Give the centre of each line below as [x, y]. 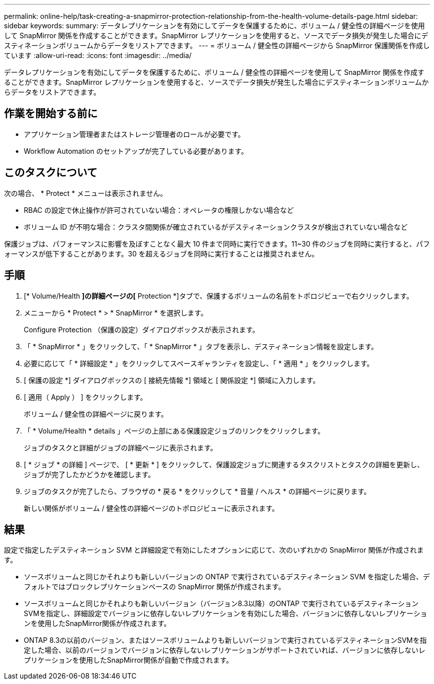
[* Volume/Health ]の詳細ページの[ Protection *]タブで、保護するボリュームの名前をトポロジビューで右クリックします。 [219, 296]
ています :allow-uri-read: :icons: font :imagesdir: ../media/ [98, 55]
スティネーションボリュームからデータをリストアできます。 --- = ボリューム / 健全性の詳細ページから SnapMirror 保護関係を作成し [217, 45]
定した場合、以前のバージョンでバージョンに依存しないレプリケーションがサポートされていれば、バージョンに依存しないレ [225, 650]
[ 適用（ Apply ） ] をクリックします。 [85, 397]
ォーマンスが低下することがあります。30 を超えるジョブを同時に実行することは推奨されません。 [161, 253]
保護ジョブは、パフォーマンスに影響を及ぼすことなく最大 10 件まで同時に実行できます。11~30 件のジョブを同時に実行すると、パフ [217, 244]
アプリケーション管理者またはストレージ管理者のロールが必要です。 [135, 134]
